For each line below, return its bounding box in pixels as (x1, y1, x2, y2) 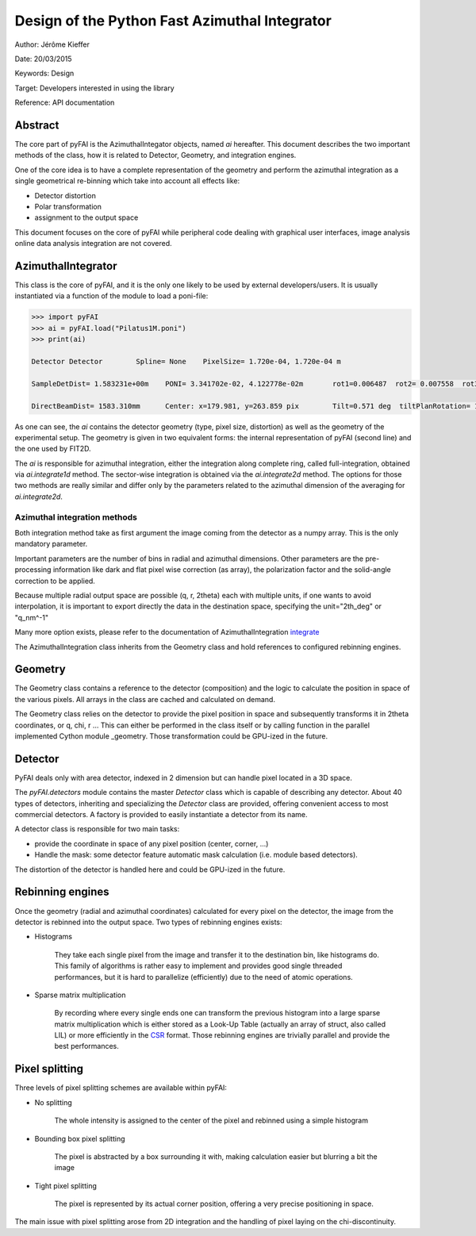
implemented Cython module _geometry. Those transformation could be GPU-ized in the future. (14, 731, 328, 741)
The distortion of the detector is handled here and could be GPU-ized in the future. (14, 865, 286, 874)
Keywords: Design (14, 68, 75, 79)
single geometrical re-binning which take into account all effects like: (14, 176, 240, 186)
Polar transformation (34, 202, 102, 211)
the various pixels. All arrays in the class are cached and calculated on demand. (14, 694, 275, 704)
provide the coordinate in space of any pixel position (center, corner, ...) (34, 839, 269, 848)
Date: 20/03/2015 (14, 54, 72, 63)
